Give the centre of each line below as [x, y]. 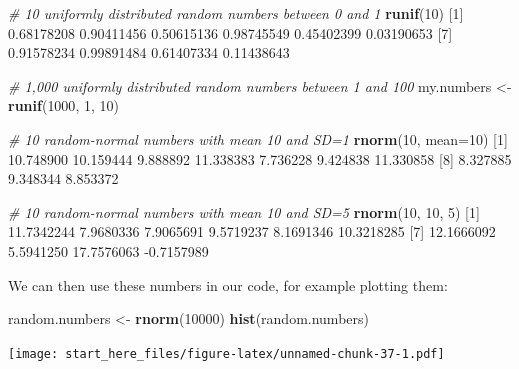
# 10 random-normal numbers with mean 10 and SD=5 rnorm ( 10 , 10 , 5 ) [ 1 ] [244, 211]
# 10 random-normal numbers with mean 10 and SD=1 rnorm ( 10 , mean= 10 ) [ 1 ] [258, 138]
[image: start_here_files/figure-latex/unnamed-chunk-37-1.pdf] [226, 353]
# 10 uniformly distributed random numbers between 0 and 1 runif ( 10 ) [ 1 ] [236, 13]
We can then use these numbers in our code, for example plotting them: [228, 284]
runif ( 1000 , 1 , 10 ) [63, 105]
